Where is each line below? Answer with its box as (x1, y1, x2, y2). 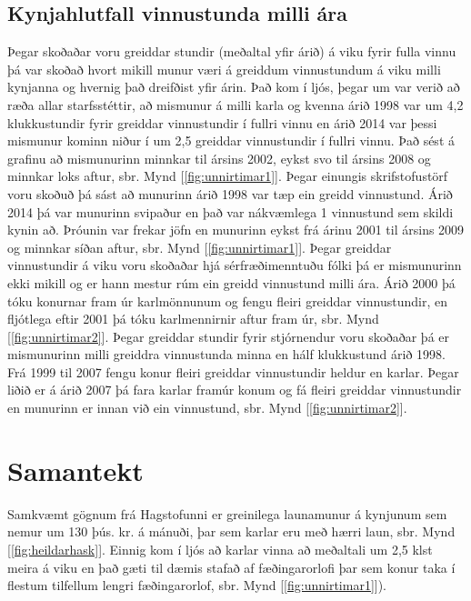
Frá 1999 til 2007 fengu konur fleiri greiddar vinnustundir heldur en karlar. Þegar (7, 362, 459, 381)
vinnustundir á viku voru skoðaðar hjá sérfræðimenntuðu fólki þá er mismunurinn (7, 255, 462, 275)
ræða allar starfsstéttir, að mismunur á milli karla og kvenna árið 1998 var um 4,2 (7, 95, 464, 114)
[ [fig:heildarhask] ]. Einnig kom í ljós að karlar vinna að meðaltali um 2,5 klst (7, 539, 433, 558)
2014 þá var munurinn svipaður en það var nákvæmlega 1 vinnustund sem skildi (7, 202, 454, 221)
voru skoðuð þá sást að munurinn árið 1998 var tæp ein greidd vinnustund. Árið (7, 184, 453, 203)
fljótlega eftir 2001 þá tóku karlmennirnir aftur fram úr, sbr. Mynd (7, 309, 379, 328)
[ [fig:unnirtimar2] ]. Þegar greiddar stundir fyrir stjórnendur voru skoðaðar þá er (7, 326, 450, 346)
